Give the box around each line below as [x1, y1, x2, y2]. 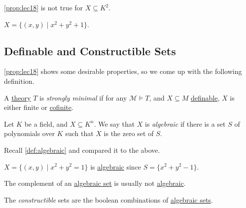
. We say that [94, 118, 135, 129]
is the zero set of [104, 128, 154, 139]
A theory [4, 92, 31, 103]
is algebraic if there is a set [145, 118, 226, 129]
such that [65, 128, 94, 139]
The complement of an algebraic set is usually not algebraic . [4, 178, 186, 188]
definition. [4, 75, 35, 86]
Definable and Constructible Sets [4, 43, 176, 58]
